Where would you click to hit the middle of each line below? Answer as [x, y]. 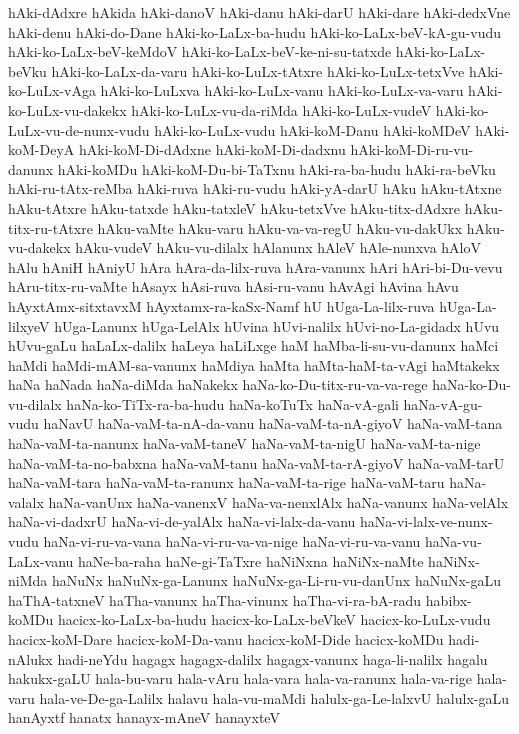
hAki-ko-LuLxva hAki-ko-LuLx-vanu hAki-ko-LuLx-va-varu [282, 90]
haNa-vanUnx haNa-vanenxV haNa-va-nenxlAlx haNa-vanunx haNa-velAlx [278, 501]
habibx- [448, 599]
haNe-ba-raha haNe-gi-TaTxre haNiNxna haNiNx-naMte [250, 560]
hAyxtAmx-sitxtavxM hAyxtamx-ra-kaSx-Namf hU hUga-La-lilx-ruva [221, 305]
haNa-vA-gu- [443, 403]
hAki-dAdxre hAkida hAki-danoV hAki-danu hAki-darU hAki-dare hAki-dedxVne [259, 12]
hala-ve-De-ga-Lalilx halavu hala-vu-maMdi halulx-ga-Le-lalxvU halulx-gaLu [274, 697]
